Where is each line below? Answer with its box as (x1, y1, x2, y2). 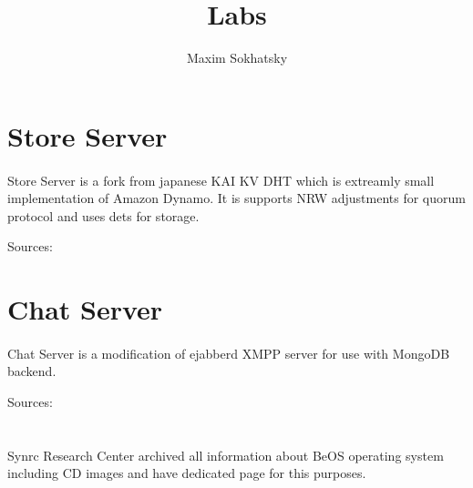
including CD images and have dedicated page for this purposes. (7, 463, 366, 483)
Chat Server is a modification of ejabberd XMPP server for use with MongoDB (7, 343, 450, 362)
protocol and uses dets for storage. (7, 206, 200, 225)
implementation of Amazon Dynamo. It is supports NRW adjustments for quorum (7, 188, 466, 208)
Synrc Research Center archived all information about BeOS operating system (7, 445, 444, 464)
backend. (7, 361, 57, 381)
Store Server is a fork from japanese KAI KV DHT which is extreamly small (7, 170, 435, 189)
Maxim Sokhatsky (186, 48, 288, 67)
